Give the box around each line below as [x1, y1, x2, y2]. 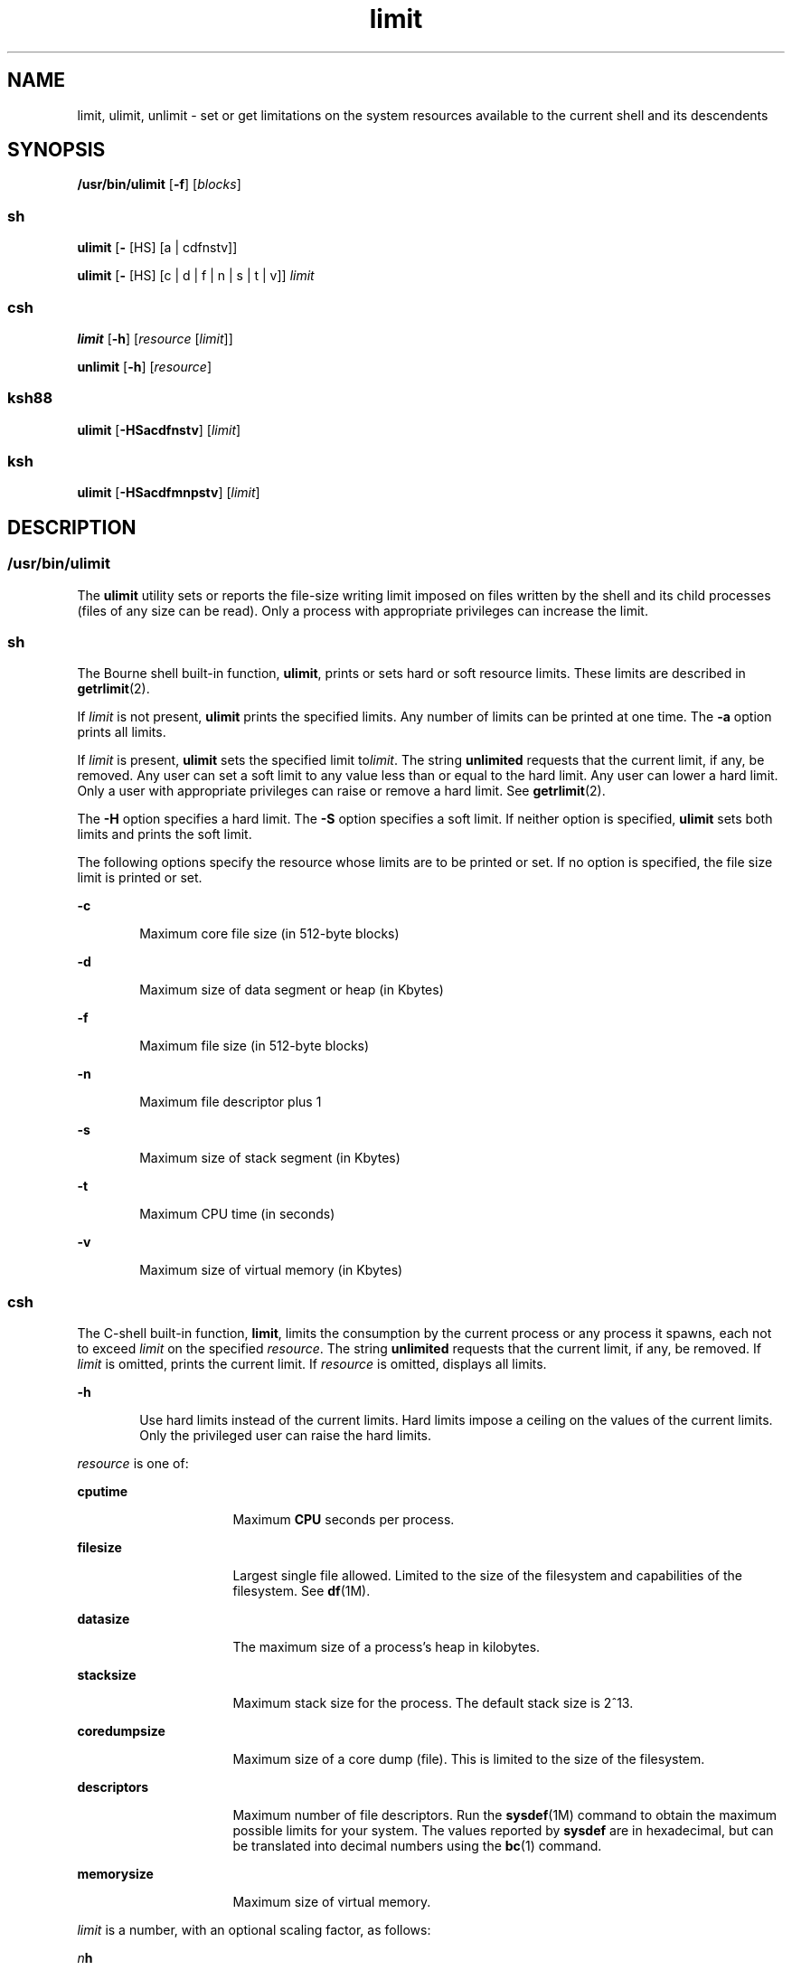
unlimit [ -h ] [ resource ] [77, 358, 212, 374]
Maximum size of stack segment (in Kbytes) [139, 1150, 401, 1166]
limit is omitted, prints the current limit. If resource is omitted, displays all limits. [77, 1356, 547, 1372]
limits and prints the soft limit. [77, 826, 252, 843]
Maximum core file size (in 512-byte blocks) [139, 926, 400, 942]
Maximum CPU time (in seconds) [139, 1206, 335, 1222]
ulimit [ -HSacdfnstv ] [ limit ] [77, 421, 241, 438]
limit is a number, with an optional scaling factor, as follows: [77, 1922, 431, 1938]
